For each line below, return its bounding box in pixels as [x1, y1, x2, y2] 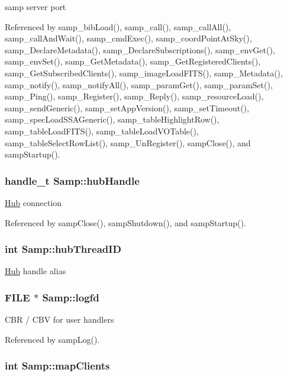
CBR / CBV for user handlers [5, 313, 114, 326]
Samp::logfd [42, 290, 99, 304]
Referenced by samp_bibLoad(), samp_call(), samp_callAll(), [5, 20, 231, 33]
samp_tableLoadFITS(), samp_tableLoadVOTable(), [5, 124, 199, 137]
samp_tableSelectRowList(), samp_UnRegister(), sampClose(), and [5, 136, 251, 149]
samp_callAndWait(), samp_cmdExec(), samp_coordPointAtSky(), [5, 32, 252, 44]
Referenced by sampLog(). [5, 333, 100, 345]
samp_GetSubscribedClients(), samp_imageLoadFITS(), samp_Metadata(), [5, 66, 283, 79]
